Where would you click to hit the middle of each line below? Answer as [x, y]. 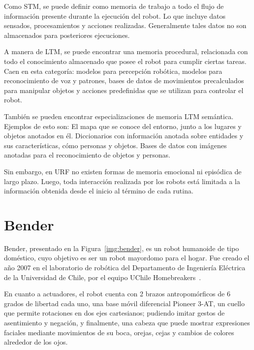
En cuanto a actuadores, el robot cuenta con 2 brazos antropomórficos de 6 [117, 294]
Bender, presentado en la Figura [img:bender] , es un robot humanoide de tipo [122, 248]
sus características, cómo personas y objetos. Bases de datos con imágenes [115, 145]
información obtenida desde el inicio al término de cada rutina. [99, 191]
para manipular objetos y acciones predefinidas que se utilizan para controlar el [124, 90]
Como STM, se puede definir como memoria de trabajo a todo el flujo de [114, 6]
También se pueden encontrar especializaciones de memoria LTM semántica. [119, 116]
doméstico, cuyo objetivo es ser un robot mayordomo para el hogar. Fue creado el [127, 258]
